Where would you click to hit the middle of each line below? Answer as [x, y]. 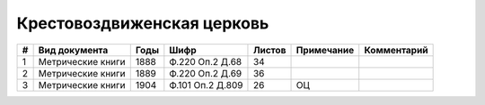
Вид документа [73, 50]
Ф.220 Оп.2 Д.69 [206, 73]
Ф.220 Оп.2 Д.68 [206, 61]
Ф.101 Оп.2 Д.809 [206, 85]
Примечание [325, 50]
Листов [269, 50]
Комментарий [396, 50]
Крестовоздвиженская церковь [143, 23]
